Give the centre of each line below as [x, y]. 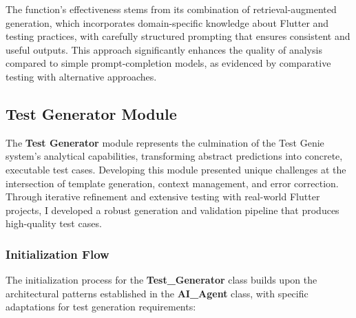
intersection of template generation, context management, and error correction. [172, 183]
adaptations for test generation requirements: [101, 307]
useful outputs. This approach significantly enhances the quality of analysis [164, 49]
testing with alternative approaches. [81, 76]
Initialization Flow [57, 254]
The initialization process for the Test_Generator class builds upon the [161, 280]
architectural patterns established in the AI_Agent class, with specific [157, 293]
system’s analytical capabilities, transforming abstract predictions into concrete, [174, 156]
